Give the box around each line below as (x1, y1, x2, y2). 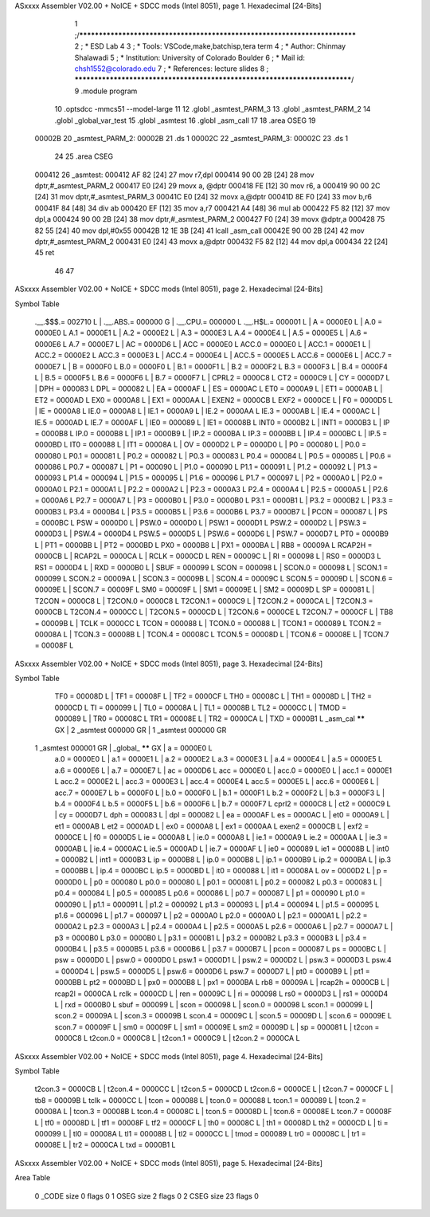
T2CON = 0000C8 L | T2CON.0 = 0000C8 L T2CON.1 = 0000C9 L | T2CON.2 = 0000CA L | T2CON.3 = (34, 596, 373, 605)
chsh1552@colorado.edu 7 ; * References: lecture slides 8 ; (74, 64, 269, 73)
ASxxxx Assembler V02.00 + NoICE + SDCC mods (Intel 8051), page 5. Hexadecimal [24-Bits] (14, 1158, 322, 1168)
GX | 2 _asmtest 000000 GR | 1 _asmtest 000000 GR (54, 725, 227, 735)
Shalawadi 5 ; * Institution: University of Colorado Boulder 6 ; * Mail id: (74, 53, 306, 62)
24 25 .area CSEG (54, 152, 114, 161)
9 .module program (74, 86, 138, 96)
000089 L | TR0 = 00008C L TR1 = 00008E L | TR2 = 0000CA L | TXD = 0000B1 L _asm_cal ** (54, 714, 365, 723)
